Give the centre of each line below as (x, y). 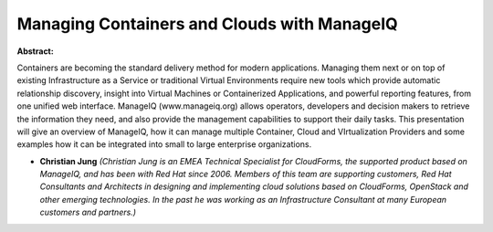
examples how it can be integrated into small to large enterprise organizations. (164, 144)
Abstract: (35, 51)
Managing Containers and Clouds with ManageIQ (208, 24)
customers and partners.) (88, 212)
